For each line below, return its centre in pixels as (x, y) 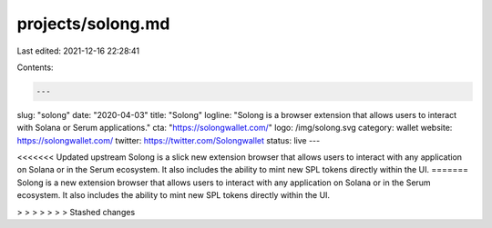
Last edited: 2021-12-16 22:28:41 (78, 51)
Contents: (35, 67)
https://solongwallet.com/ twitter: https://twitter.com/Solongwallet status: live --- (169, 140)
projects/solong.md (93, 24)
